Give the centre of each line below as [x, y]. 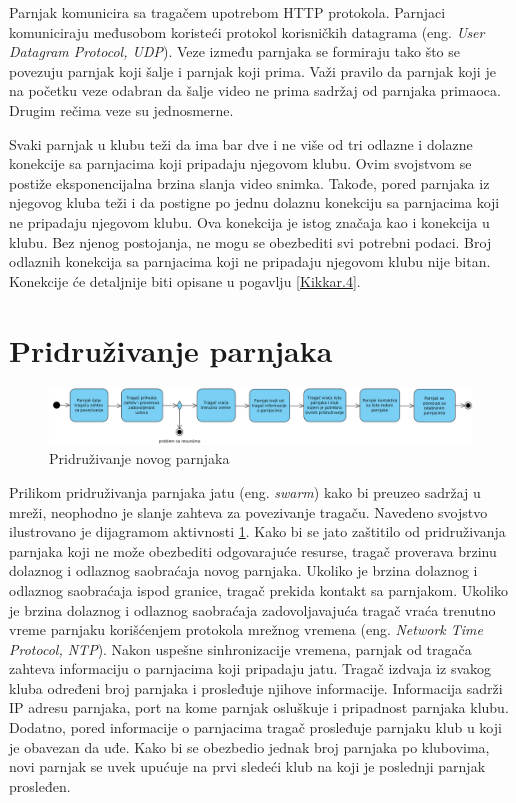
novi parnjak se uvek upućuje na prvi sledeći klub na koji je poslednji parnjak [247, 766]
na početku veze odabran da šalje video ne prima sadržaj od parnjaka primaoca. [255, 90]
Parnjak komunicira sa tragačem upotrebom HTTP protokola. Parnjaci [227, 12]
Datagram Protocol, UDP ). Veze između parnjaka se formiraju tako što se [235, 51]
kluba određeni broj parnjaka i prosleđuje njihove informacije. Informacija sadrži [256, 687]
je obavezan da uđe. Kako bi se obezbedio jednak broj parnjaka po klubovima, [249, 746]
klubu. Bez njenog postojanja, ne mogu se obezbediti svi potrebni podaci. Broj [250, 241]
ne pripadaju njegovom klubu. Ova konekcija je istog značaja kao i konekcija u [249, 221]
